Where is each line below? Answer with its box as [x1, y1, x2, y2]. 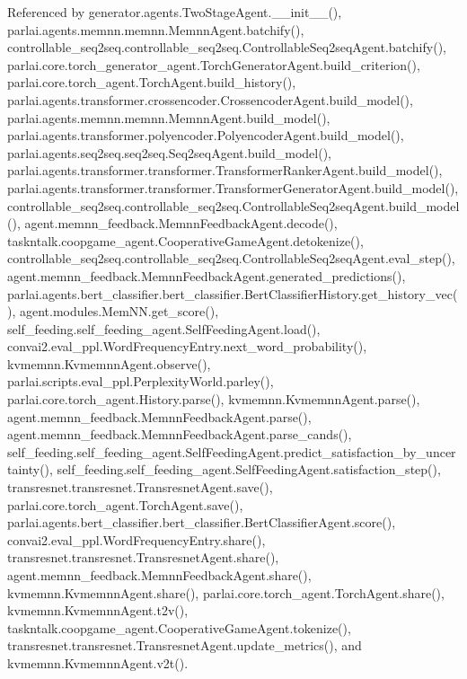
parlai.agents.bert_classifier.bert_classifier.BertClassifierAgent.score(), [7, 513, 396, 532]
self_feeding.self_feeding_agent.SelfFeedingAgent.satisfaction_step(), [57, 460, 441, 479]
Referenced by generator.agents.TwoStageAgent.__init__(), [7, 3, 342, 21]
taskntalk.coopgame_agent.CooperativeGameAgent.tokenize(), [7, 618, 351, 637]
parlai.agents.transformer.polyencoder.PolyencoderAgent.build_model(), [7, 126, 404, 145]
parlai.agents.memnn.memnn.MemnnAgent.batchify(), [7, 20, 304, 39]
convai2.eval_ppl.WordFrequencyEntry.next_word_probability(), [7, 337, 367, 356]
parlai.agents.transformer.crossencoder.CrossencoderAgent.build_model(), [7, 90, 413, 109]
